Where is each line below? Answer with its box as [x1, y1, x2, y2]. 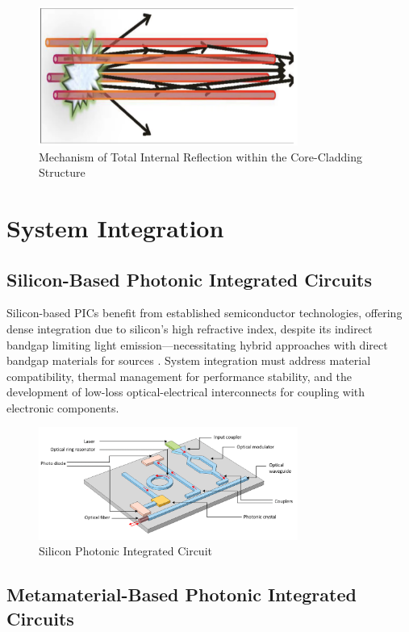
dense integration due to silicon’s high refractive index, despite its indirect [6, 320, 373, 337]
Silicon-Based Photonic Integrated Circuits [6, 266, 373, 291]
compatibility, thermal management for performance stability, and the [6, 367, 353, 384]
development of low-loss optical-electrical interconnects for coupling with [6, 383, 365, 400]
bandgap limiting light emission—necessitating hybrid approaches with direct [6, 336, 388, 353]
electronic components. [6, 399, 119, 416]
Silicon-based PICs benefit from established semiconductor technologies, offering [6, 304, 403, 321]
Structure [39, 164, 86, 181]
